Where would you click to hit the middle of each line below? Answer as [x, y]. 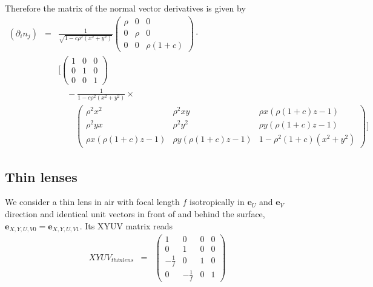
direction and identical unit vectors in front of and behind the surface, [135, 213]
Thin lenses [41, 176]
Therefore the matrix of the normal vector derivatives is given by [125, 8]
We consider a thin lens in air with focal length [92, 202]
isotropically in [217, 202]
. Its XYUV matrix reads [126, 225]
